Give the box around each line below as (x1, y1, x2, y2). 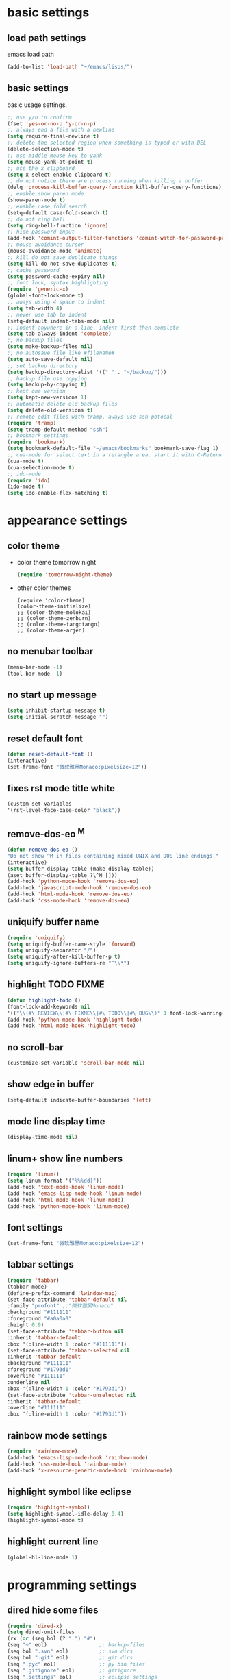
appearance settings (7, 512, 128, 528)
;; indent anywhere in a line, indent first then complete (7, 324, 179, 331)
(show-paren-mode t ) (7, 197, 66, 203)
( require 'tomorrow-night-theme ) (16, 571, 113, 578)
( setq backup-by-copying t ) (7, 382, 88, 388)
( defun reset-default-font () (7, 751, 94, 758)
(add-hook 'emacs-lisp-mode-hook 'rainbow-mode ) (7, 1454, 149, 1461)
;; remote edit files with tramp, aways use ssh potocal (7, 413, 173, 420)
